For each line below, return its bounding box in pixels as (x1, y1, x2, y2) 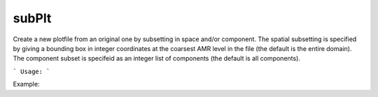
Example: (13, 80, 40, 89)
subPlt (13, 10, 52, 26)
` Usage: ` (13, 67, 50, 75)
